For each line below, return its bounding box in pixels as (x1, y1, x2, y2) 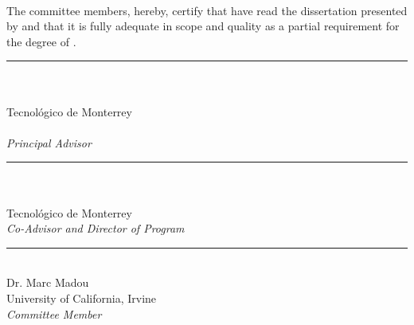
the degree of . (6, 33, 76, 49)
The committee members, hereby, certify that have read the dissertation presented (6, 2, 408, 18)
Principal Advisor (6, 134, 92, 151)
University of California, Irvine (6, 289, 157, 306)
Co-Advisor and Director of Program (6, 220, 185, 237)
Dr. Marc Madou (6, 274, 89, 291)
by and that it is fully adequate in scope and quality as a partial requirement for (6, 18, 400, 34)
